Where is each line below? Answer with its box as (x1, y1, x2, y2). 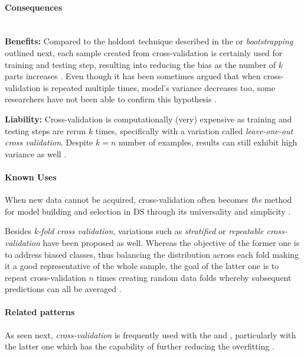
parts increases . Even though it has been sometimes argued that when (5, 70, 261, 82)
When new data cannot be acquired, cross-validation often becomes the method (5, 193, 292, 206)
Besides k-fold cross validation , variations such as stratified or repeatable (5, 225, 264, 237)
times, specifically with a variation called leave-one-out (95, 124, 293, 137)
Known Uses (5, 170, 57, 183)
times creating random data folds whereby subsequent (96, 271, 292, 283)
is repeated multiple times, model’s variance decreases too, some (43, 81, 275, 93)
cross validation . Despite (5, 136, 93, 148)
